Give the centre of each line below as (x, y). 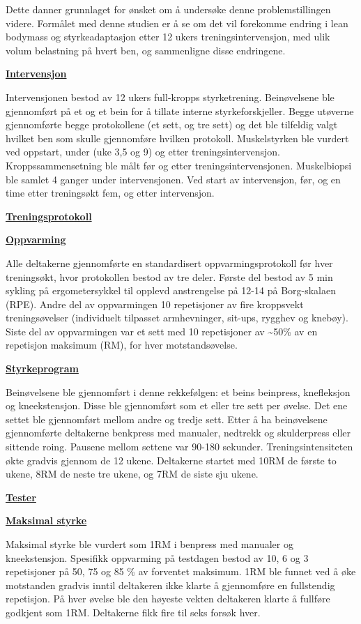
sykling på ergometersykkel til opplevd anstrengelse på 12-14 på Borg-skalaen (171, 290)
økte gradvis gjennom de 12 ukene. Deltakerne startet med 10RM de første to (171, 460)
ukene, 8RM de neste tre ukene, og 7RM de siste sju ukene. (132, 474)
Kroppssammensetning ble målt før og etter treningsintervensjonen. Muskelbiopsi (179, 165)
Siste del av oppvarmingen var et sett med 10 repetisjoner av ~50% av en (162, 331)
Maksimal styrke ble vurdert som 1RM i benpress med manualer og (149, 544)
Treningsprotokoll (49, 216)
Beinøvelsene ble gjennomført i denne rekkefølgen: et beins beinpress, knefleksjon (178, 391)
